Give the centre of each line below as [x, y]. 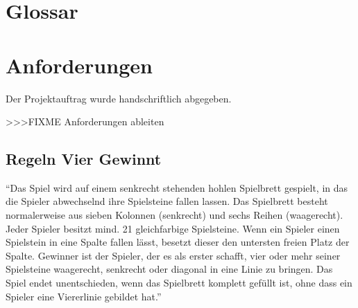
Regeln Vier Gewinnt [84, 159]
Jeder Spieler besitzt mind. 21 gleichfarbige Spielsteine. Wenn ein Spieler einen [173, 228]
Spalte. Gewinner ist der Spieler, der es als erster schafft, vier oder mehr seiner [173, 255]
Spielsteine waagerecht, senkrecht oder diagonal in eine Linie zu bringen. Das [169, 269]
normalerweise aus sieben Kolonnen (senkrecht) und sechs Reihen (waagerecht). [174, 215]
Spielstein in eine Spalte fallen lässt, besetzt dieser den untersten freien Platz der [178, 242]
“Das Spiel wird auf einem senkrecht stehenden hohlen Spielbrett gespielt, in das [177, 187]
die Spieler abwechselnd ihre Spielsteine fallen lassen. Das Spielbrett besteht [167, 201]
